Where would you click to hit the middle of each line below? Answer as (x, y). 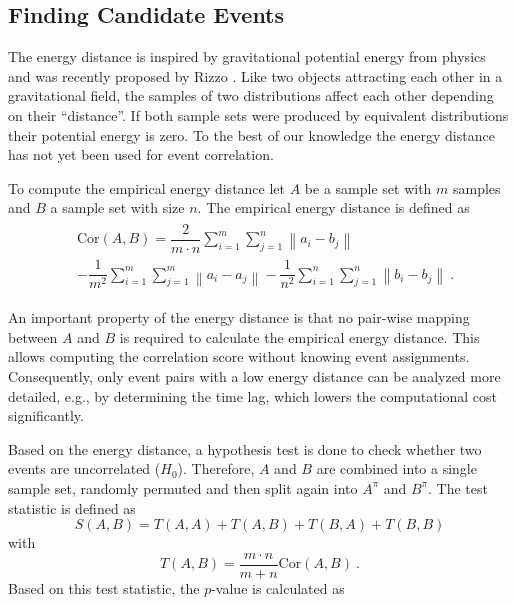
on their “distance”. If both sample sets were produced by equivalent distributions (258, 114)
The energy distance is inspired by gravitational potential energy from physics (247, 56)
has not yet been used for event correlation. (141, 154)
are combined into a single (396, 468)
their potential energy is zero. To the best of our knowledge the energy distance (251, 134)
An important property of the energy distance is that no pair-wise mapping (239, 317)
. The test (458, 487)
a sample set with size (117, 207)
